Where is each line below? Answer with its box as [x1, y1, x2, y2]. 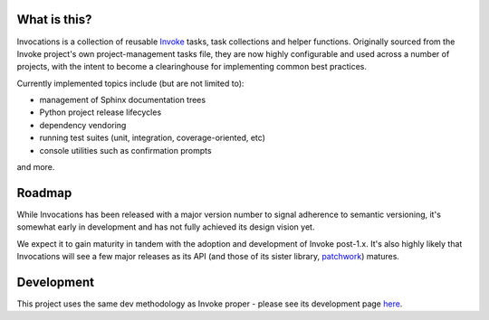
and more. [16, 162, 55, 173]
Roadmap [16, 185, 72, 201]
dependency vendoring [39, 119, 127, 130]
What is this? [16, 12, 92, 27]
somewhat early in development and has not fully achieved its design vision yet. [16, 221, 315, 232]
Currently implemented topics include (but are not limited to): [16, 78, 244, 89]
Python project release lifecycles [39, 107, 162, 118]
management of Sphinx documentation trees [39, 95, 206, 106]
